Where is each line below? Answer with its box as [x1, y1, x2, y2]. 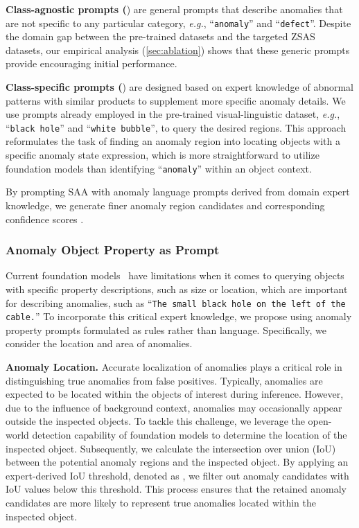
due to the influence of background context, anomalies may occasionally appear [6, 400, 342, 414]
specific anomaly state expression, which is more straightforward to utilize [6, 148, 319, 162]
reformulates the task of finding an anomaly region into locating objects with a [6, 134, 340, 148]
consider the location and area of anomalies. [6, 336, 193, 351]
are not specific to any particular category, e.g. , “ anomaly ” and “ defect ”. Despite [6, 15, 351, 30]
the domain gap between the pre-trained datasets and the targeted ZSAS [6, 29, 315, 44]
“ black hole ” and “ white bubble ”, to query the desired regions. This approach [6, 120, 347, 134]
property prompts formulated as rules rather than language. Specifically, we [6, 322, 326, 337]
